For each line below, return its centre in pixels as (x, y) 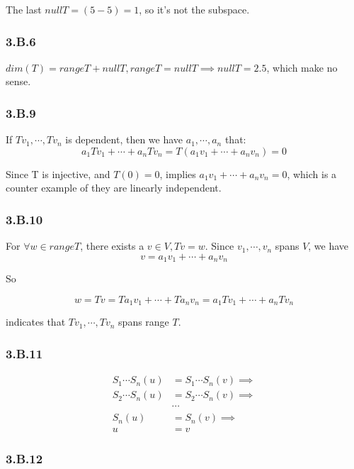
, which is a (312, 173)
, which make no (302, 67)
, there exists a (112, 246)
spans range (144, 322)
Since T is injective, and (58, 173)
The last (24, 9)
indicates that (36, 322)
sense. (18, 81)
